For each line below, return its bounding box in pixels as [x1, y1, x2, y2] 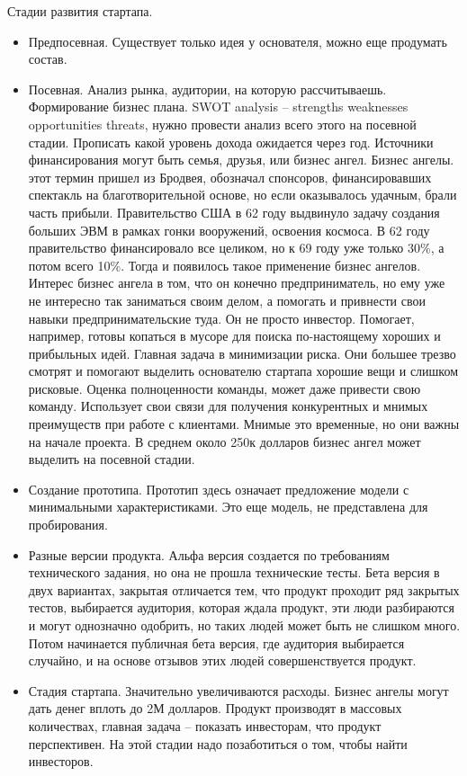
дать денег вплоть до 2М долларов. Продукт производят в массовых [28, 699, 402, 718]
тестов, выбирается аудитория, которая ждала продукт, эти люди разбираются [28, 598, 454, 617]
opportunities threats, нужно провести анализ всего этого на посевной [28, 114, 417, 133]
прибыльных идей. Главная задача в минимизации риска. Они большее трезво [28, 343, 456, 362]
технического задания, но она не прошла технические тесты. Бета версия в [28, 563, 440, 582]
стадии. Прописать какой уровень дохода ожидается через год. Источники [28, 132, 434, 151]
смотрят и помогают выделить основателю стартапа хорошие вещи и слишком [28, 361, 459, 380]
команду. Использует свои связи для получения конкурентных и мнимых [28, 397, 428, 415]
